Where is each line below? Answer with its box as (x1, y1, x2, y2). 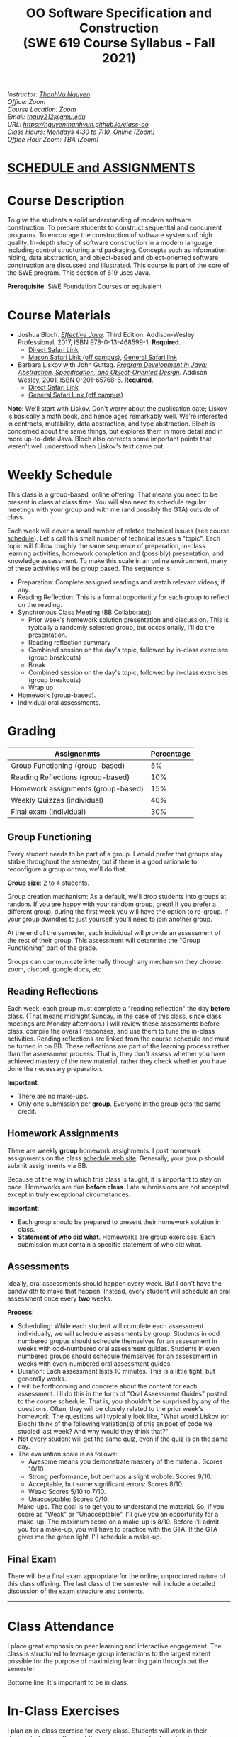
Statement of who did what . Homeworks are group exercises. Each (17, 1233, 215, 1241)
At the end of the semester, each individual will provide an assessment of (7, 928, 221, 937)
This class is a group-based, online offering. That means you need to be (7, 490, 218, 499)
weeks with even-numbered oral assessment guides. (17, 1359, 172, 1368)
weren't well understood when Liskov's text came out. (7, 442, 165, 451)
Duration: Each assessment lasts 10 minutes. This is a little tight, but (17, 1367, 216, 1376)
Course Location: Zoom (7, 105, 76, 114)
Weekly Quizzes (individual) (11, 796, 104, 805)
